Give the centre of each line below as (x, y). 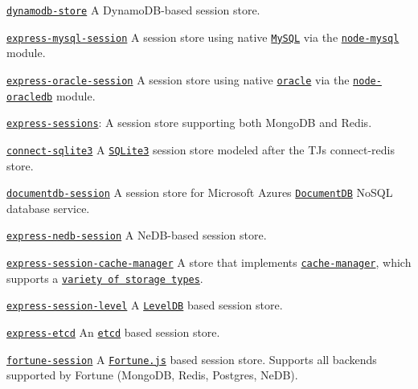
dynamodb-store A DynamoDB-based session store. (133, 10)
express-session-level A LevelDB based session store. (145, 305)
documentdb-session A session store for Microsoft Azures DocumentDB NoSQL (200, 192)
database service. (48, 208)
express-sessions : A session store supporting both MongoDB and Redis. (189, 123)
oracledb (30, 97)
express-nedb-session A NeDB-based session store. (137, 235)
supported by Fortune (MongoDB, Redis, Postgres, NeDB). (152, 375)
